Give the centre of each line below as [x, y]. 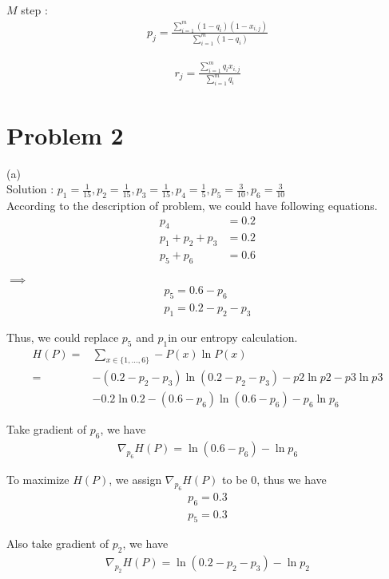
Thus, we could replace [63, 337]
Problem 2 [65, 135]
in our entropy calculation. [233, 337]
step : [34, 10]
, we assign [135, 479]
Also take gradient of [58, 543]
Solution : [30, 189]
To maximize [38, 479]
